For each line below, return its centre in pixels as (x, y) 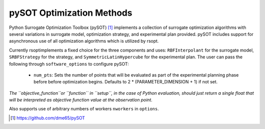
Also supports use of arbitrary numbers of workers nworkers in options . (84, 109)
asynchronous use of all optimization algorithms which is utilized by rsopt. (84, 41)
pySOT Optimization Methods (71, 13)
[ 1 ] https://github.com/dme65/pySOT (48, 118)
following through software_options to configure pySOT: (69, 64)
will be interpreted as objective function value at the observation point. (81, 100)
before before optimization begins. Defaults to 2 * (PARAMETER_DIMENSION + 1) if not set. (126, 82)
